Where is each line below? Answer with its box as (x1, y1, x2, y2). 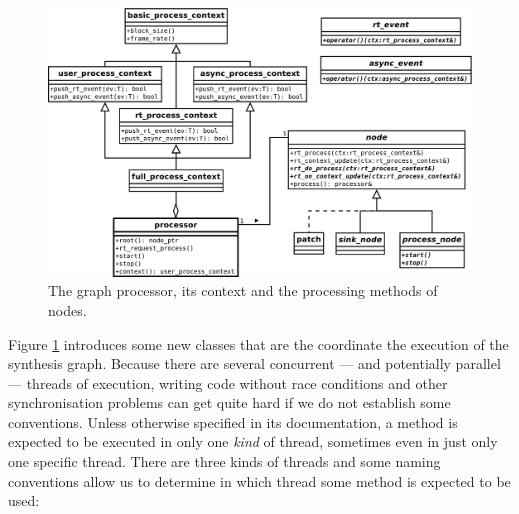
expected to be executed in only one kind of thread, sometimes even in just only (8, 431, 498, 452)
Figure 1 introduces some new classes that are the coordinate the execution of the (8, 333, 509, 354)
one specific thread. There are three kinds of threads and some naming (8, 451, 441, 472)
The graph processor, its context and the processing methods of (48, 280, 438, 301)
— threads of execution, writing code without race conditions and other (8, 372, 448, 393)
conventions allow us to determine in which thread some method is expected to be (8, 470, 511, 491)
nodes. (48, 299, 87, 320)
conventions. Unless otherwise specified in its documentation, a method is (8, 411, 458, 432)
